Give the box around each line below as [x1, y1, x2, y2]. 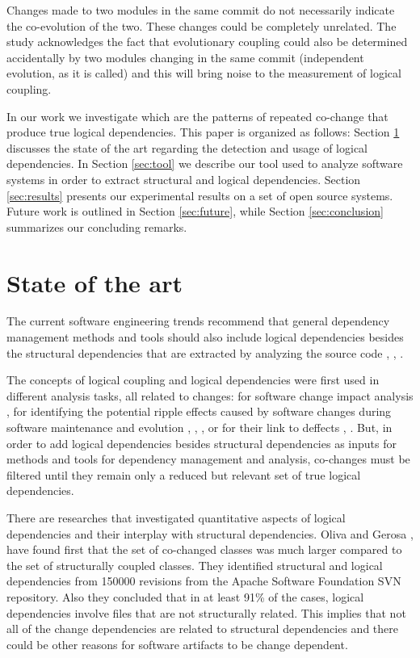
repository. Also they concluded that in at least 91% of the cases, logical [6, 588, 364, 605]
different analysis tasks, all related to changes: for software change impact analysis [6, 387, 414, 404]
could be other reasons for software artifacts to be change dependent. [6, 635, 348, 652]
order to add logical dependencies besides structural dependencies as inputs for [6, 434, 397, 451]
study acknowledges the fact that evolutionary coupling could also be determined [6, 33, 408, 50]
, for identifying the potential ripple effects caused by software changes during [6, 403, 392, 420]
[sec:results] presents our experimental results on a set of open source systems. [6, 187, 393, 203]
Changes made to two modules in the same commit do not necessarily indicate [6, 2, 395, 18]
